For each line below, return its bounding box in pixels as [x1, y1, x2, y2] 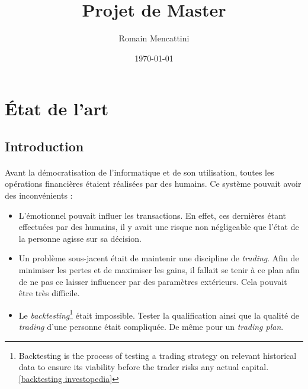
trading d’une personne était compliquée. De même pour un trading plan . [18, 320, 284, 333]
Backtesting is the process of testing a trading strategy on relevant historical [18, 349, 297, 361]
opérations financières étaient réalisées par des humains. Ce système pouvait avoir [5, 177, 301, 190]
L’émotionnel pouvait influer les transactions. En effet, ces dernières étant [18, 209, 287, 221]
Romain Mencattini [118, 32, 190, 44]
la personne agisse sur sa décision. [18, 232, 142, 244]
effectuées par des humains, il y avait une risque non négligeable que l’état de [18, 221, 299, 233]
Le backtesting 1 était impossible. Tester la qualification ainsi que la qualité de [18, 307, 299, 321]
